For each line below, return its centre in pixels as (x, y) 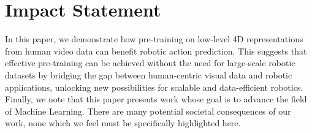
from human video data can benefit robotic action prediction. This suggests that (156, 51)
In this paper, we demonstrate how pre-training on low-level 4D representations (154, 39)
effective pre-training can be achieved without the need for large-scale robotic (150, 63)
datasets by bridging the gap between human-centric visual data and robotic (149, 74)
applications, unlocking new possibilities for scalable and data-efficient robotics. (154, 87)
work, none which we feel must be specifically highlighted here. (123, 123)
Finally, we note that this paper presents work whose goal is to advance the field (156, 99)
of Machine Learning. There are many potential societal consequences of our (148, 111)
